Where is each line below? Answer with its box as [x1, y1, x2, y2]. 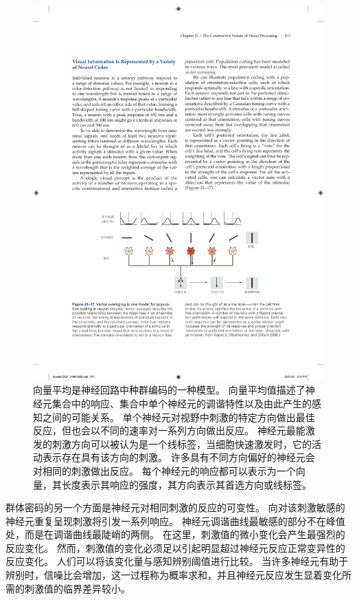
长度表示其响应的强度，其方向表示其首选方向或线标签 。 [61, 477, 312, 491]
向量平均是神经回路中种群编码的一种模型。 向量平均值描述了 [33, 383, 306, 397]
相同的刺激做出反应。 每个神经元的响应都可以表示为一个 [42, 463, 296, 478]
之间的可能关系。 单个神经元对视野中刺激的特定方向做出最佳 [42, 409, 315, 424]
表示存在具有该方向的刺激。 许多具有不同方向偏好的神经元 [42, 450, 306, 464]
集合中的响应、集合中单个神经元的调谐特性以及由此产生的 [51, 396, 312, 410]
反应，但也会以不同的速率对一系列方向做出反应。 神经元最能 [33, 423, 306, 438]
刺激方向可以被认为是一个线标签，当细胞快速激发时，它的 [51, 436, 312, 451]
